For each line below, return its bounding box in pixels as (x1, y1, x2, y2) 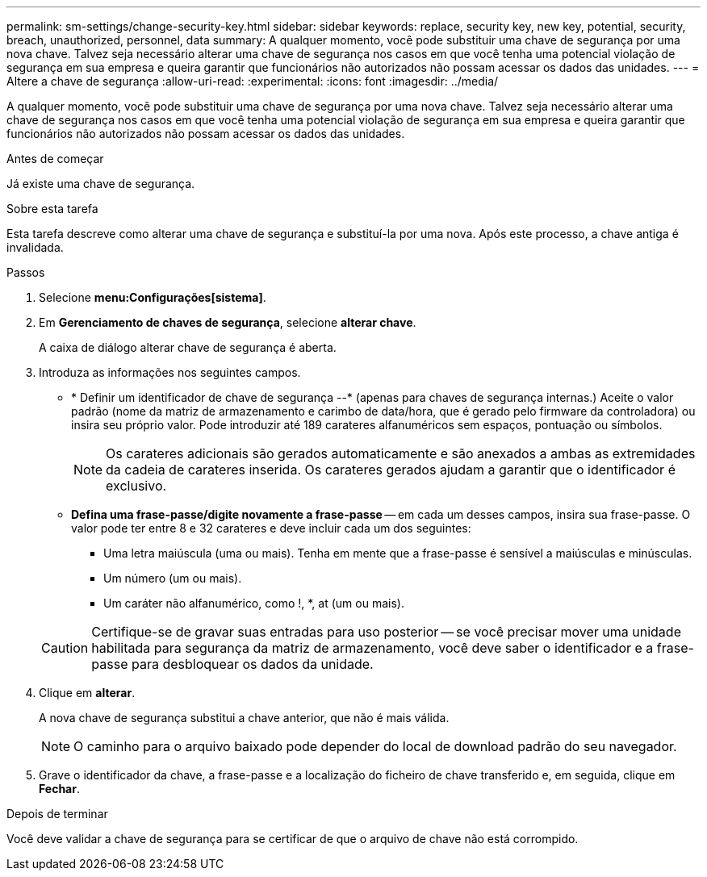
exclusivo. (106, 478, 167, 494)
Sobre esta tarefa (6, 202, 98, 215)
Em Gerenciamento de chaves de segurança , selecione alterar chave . (39, 315, 416, 329)
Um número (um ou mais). (103, 571, 242, 585)
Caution (41, 640, 89, 656)
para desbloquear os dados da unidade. (131, 656, 374, 672)
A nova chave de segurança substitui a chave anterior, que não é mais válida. (39, 711, 450, 725)
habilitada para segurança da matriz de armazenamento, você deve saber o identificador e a (91, 640, 654, 656)
